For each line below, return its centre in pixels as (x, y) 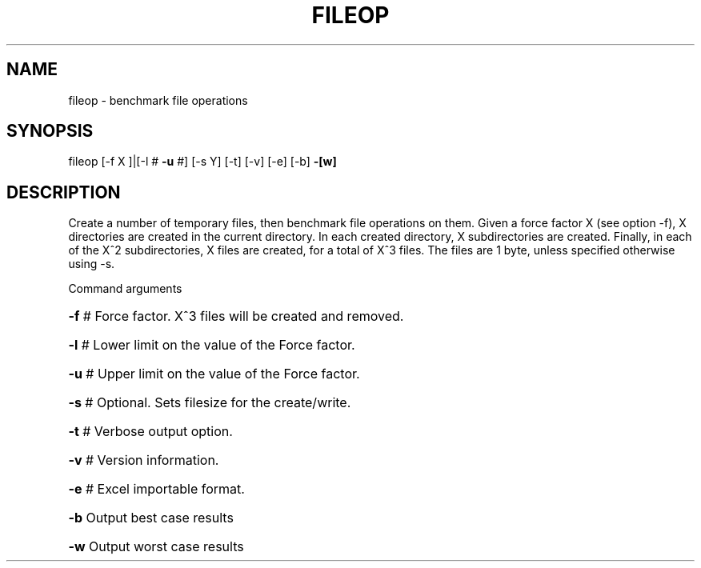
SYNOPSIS (50, 131)
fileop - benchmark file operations (158, 100)
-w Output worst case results (156, 547)
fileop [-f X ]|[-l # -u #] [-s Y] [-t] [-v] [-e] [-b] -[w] (202, 162)
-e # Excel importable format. (156, 489)
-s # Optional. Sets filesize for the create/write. (210, 403)
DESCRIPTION (64, 192)
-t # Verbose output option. (150, 432)
